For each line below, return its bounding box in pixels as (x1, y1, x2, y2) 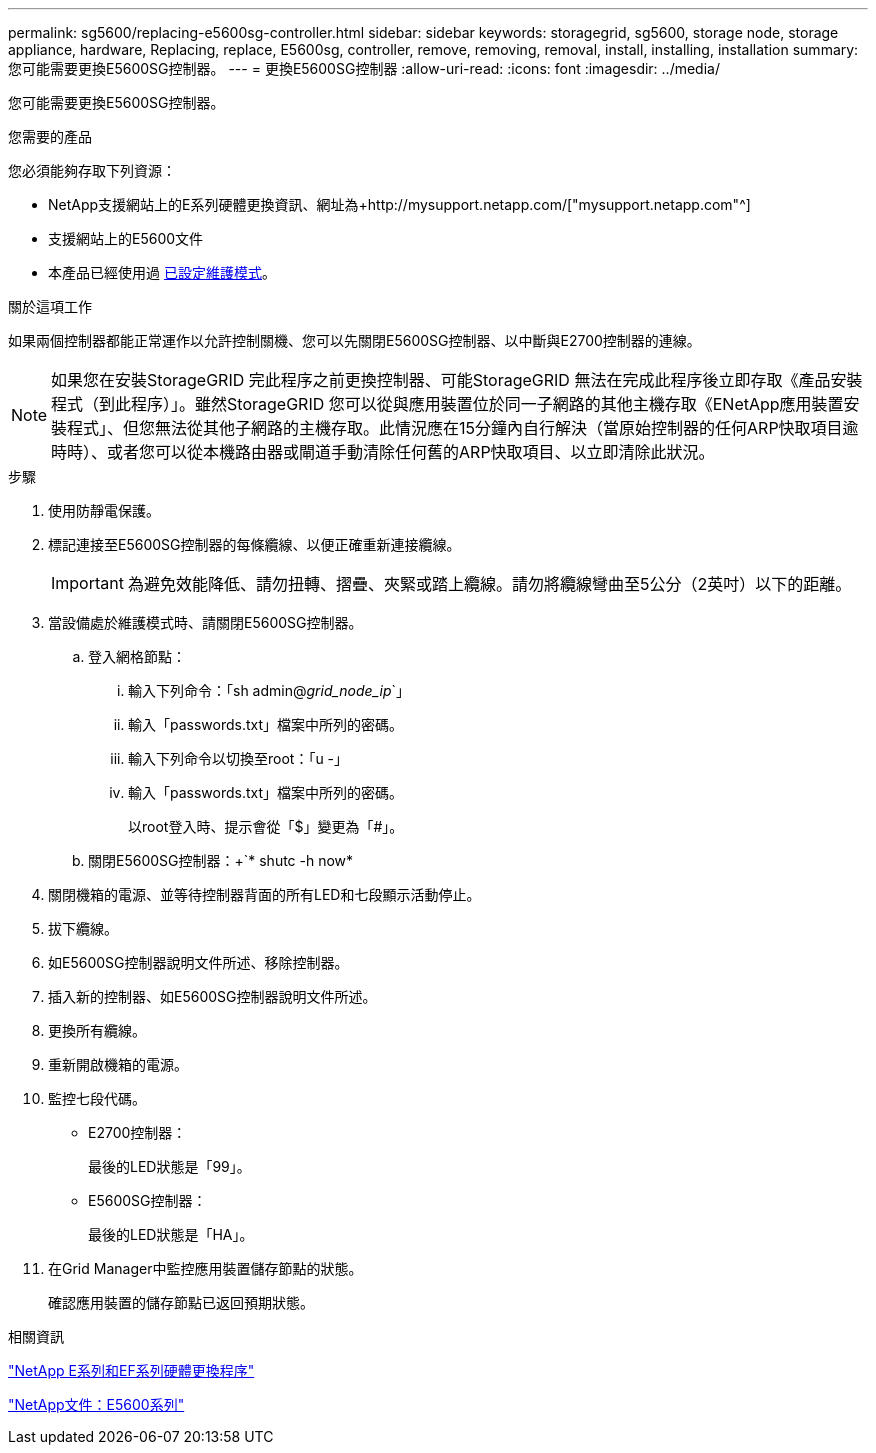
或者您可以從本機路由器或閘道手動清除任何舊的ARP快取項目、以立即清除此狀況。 (107, 442, 715, 462)
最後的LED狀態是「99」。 (88, 1158, 251, 1175)
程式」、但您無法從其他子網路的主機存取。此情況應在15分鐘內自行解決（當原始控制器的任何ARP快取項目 (67, 418, 843, 438)
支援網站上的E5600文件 (48, 230, 204, 247)
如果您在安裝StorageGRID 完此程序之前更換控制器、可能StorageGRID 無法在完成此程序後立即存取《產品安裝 (51, 370, 863, 390)
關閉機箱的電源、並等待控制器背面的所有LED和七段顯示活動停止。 (48, 886, 481, 903)
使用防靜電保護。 (48, 502, 160, 519)
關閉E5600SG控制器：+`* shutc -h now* (88, 852, 354, 869)
